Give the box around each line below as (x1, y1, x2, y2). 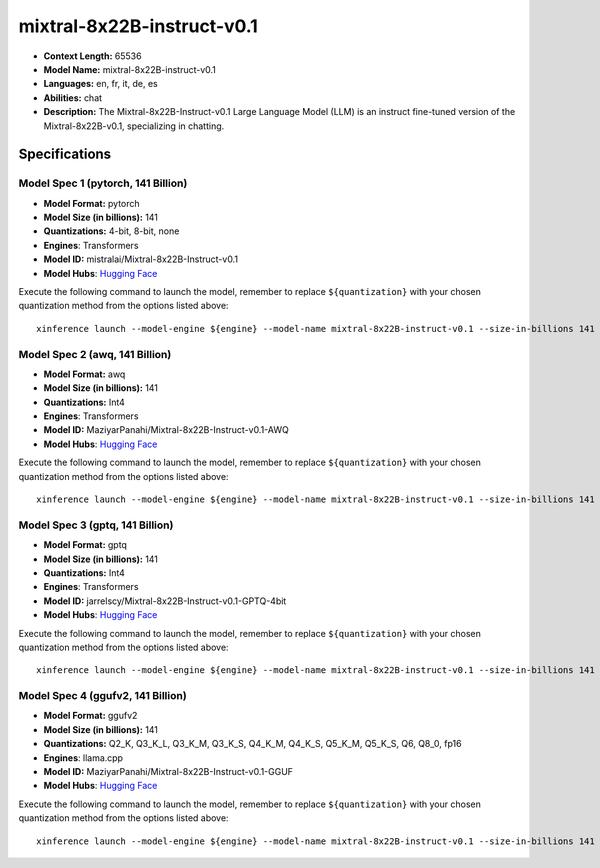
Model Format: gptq (43, 539, 127, 551)
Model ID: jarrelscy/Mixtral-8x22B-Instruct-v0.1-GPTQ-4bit (43, 595, 287, 607)
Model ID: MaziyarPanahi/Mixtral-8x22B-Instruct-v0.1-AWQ (43, 424, 289, 436)
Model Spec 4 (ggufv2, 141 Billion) (18, 689, 187, 703)
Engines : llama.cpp (43, 751, 124, 764)
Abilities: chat (43, 91, 103, 104)
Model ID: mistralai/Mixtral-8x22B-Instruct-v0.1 (43, 253, 239, 265)
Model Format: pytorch (43, 197, 140, 209)
